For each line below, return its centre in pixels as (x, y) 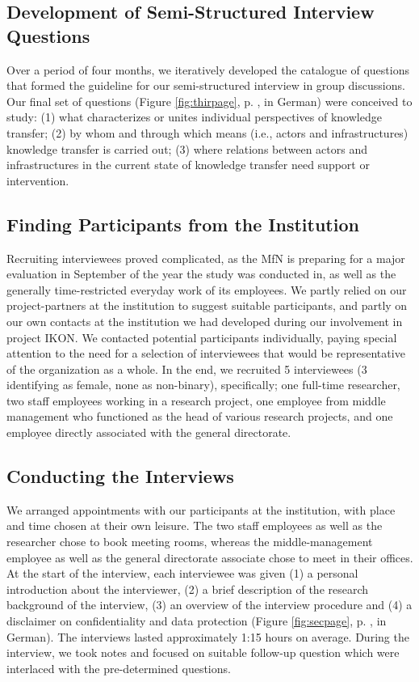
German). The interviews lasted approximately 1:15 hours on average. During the (208, 636)
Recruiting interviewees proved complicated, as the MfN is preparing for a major (206, 258)
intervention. (38, 180)
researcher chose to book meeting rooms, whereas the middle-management (190, 542)
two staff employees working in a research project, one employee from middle (196, 400)
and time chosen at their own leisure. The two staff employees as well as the (195, 525)
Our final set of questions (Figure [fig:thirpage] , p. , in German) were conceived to (209, 101)
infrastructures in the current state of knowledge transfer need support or (188, 165)
